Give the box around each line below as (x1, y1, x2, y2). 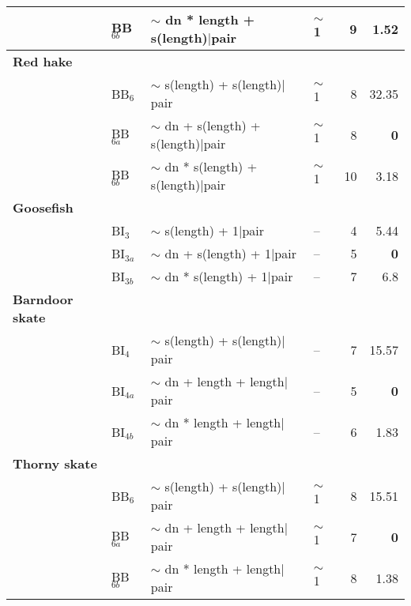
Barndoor (13, 290, 74, 308)
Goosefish (13, 198, 74, 216)
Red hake (13, 52, 73, 70)
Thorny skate (13, 454, 97, 472)
